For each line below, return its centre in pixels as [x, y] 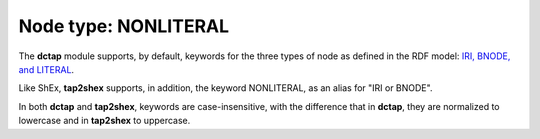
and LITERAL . [46, 69]
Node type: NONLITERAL [124, 26]
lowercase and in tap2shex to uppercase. [104, 121]
